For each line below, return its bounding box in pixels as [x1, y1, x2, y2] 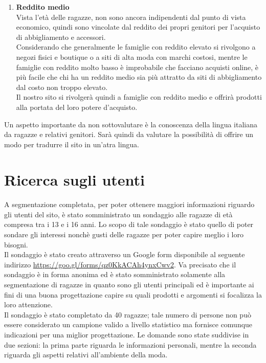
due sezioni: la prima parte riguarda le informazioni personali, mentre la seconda [4, 339, 257, 350]
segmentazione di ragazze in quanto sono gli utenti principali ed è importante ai [4, 279, 254, 290]
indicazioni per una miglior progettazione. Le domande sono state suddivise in [4, 329, 249, 339]
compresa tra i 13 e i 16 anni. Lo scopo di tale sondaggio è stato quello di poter [4, 219, 254, 230]
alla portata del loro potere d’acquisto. [16, 101, 138, 112]
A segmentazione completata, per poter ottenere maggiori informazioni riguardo [4, 199, 255, 210]
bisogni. [4, 239, 28, 249]
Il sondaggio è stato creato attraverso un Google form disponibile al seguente [4, 249, 245, 260]
